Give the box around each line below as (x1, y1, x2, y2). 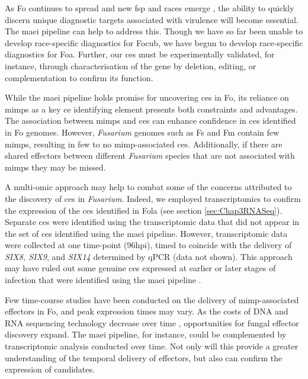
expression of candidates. (5, 363, 95, 375)
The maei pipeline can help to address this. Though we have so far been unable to (5, 25, 303, 37)
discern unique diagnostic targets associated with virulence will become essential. (5, 13, 299, 25)
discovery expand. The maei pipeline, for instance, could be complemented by (5, 328, 287, 341)
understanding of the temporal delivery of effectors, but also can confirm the (5, 351, 283, 364)
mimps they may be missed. (5, 160, 106, 173)
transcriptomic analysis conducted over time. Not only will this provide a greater (5, 340, 299, 352)
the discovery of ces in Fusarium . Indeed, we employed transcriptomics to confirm (5, 192, 301, 204)
